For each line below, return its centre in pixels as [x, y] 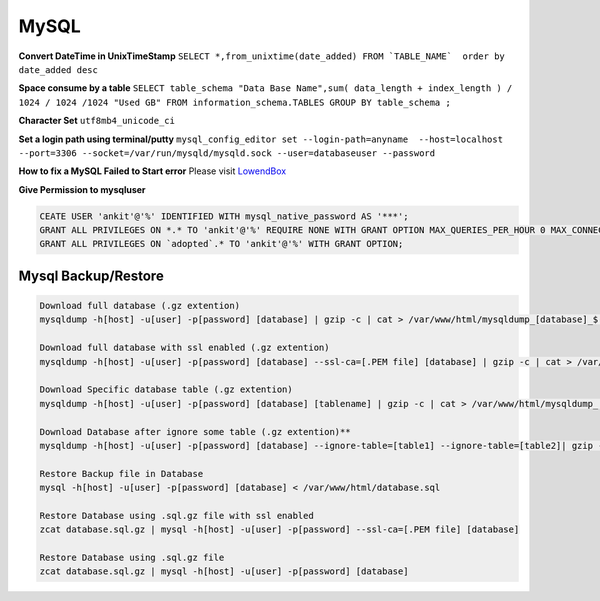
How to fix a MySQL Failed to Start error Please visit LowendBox [152, 171]
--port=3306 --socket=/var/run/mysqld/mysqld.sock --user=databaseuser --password [226, 153]
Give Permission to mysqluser [82, 189]
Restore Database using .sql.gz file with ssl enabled [176, 515]
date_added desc [58, 69]
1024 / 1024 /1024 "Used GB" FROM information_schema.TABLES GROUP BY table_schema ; [235, 102]
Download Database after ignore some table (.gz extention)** [195, 431]
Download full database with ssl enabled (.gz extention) [184, 348]
